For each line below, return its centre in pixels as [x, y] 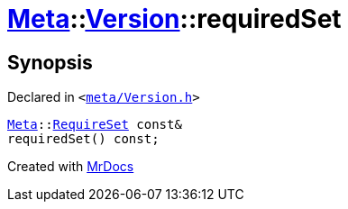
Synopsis [50, 62]
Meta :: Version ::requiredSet [174, 19]
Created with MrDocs [71, 167]
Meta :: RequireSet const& [95, 125]
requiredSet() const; [83, 139]
